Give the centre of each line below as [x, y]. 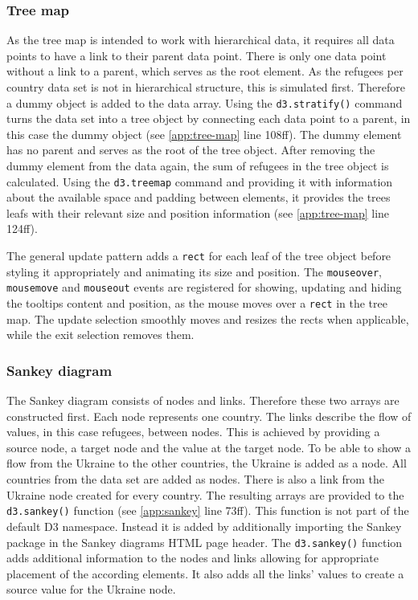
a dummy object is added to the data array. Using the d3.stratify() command [205, 102]
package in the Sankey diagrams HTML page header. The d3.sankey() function [205, 542]
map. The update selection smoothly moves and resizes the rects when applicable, [208, 318]
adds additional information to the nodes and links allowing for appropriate [193, 558]
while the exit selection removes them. [100, 335]
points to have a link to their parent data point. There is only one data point [197, 55]
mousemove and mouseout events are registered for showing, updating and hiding [204, 287]
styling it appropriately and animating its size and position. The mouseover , [194, 271]
